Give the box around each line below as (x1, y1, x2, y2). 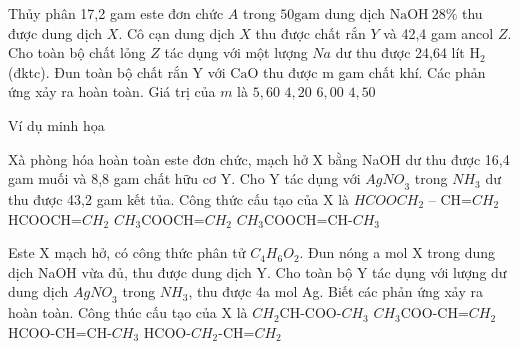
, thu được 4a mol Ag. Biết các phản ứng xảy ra (188, 281, 484, 302)
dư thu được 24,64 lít (335, 42, 465, 63)
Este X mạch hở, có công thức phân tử (8, 242, 246, 263)
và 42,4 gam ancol (383, 22, 494, 43)
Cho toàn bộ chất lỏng (8, 42, 146, 63)
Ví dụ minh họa (8, 114, 105, 135)
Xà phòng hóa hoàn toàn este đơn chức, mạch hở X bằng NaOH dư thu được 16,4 (8, 148, 510, 169)
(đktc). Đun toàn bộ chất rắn (8, 61, 188, 82)
